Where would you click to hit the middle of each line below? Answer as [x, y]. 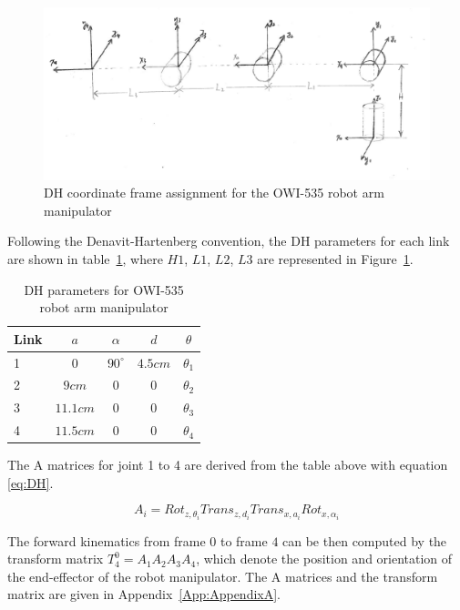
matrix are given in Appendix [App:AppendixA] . [144, 594]
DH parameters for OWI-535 [104, 289]
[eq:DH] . [31, 482]
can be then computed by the [365, 540]
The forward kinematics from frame [107, 540]
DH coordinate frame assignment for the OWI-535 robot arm [214, 193]
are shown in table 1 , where [85, 259]
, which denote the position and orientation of [324, 559]
